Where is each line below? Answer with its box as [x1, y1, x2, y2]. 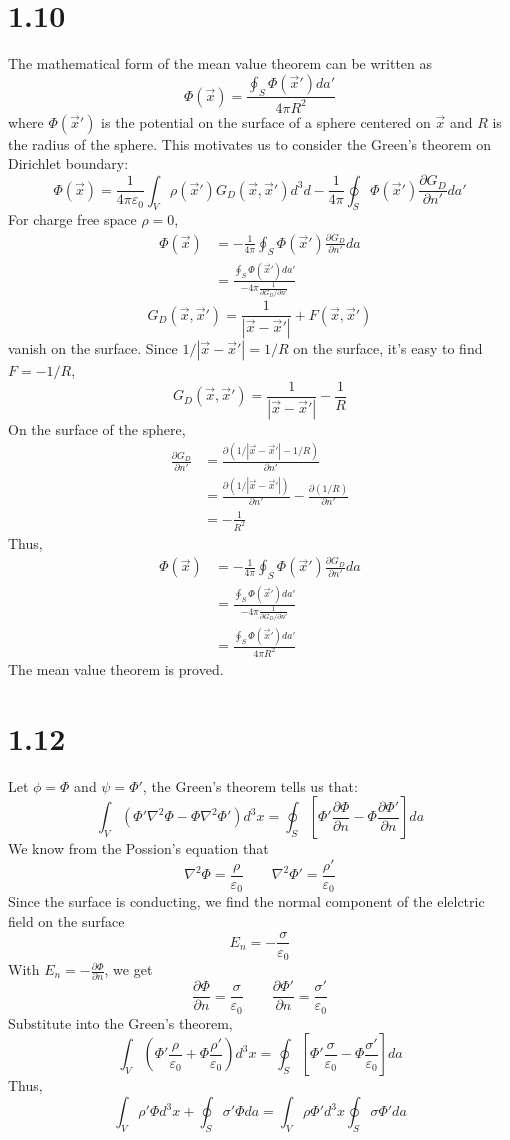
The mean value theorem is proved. [8, 658, 224, 679]
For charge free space [8, 209, 137, 230]
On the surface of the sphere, [8, 418, 186, 439]
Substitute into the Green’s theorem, [8, 1012, 233, 1033]
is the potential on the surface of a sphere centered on [101, 111, 431, 132]
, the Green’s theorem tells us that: [142, 775, 358, 796]
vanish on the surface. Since [8, 338, 178, 359]
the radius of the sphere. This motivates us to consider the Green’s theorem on [8, 133, 492, 154]
